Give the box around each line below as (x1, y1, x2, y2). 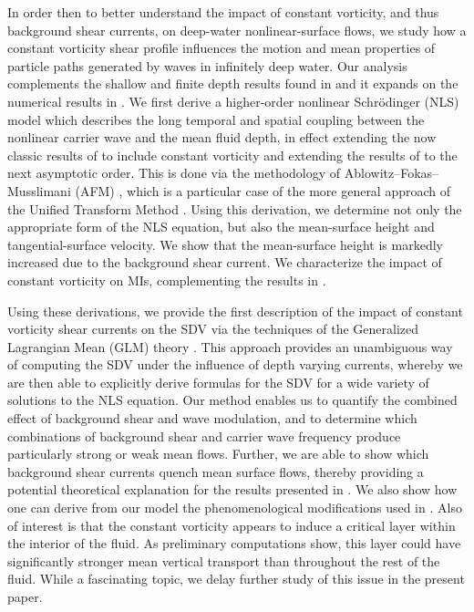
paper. (7, 587, 43, 606)
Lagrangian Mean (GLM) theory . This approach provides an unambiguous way (7, 337, 453, 356)
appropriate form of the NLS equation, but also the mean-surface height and (7, 217, 435, 236)
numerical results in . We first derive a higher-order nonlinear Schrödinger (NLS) (7, 91, 459, 110)
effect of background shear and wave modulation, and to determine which (7, 409, 417, 428)
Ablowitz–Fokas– (344, 163, 439, 182)
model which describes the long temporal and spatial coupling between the (7, 109, 425, 129)
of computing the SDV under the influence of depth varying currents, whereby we (7, 355, 463, 374)
